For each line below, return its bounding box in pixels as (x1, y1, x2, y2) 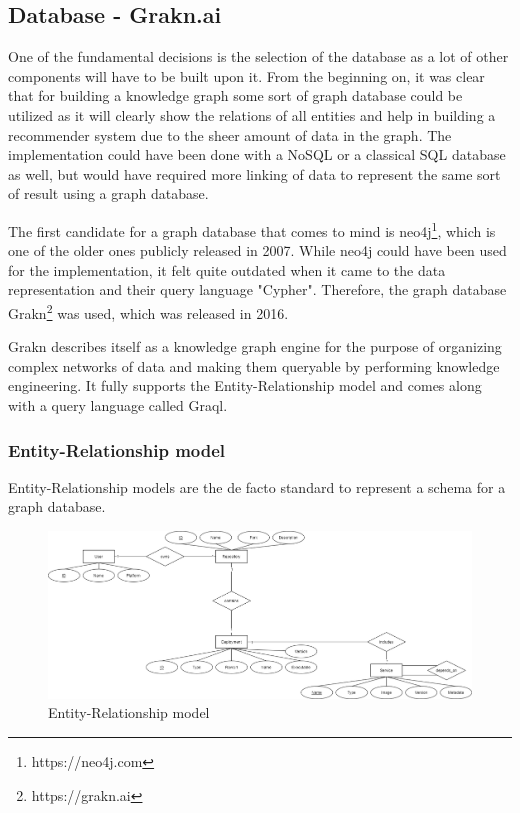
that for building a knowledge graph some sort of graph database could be (8, 85, 463, 106)
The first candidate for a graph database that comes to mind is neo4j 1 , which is (8, 217, 496, 241)
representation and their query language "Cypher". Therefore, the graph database (8, 279, 507, 300)
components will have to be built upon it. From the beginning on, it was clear (8, 65, 485, 86)
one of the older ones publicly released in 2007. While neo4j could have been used (8, 240, 507, 261)
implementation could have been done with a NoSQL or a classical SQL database (8, 144, 506, 165)
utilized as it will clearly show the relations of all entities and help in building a (8, 104, 496, 125)
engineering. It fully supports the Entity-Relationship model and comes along (8, 375, 482, 396)
